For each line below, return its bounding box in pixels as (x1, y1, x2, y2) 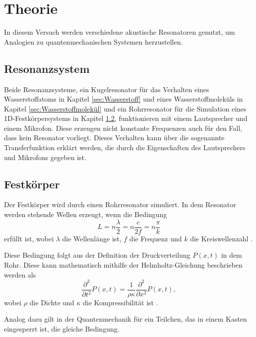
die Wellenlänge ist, (62, 233, 122, 243)
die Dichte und (29, 297, 74, 307)
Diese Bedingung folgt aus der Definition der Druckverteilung (4, 250, 191, 260)
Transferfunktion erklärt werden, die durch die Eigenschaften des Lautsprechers (4, 142, 246, 153)
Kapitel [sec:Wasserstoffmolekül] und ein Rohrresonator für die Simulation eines (4, 103, 247, 113)
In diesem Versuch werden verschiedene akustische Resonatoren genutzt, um (4, 27, 235, 37)
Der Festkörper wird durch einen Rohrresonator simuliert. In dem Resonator (4, 199, 236, 210)
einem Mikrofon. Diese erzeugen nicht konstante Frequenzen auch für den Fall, (4, 122, 243, 133)
